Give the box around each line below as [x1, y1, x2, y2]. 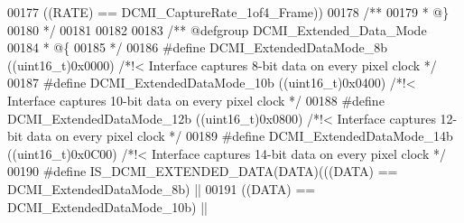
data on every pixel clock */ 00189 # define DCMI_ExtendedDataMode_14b [26, 126, 453, 145]
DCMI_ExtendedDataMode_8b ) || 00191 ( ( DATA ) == [7, 179, 316, 198]
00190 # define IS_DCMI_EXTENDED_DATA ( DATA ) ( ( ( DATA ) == [7, 162, 398, 181]
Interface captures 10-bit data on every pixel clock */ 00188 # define [7, 90, 385, 109]
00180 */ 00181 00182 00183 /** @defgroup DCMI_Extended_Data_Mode [7, 20, 427, 39]
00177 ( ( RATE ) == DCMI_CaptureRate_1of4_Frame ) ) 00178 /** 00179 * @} [7, 3, 450, 21]
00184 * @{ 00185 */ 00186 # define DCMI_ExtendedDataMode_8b [7, 38, 388, 57]
